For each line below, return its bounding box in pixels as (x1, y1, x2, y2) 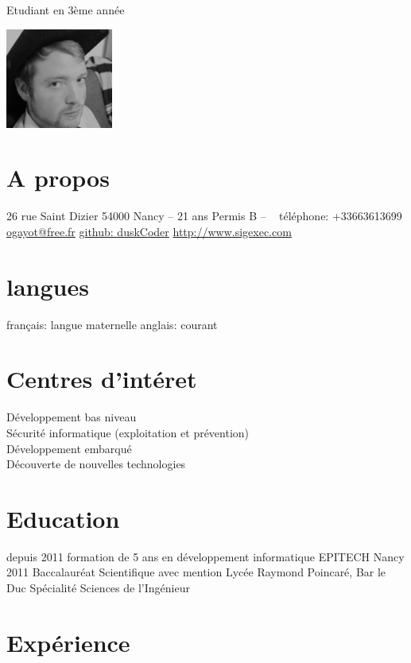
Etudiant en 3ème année (6, 2, 125, 17)
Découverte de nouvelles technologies (6, 456, 186, 472)
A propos (6, 161, 110, 194)
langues (6, 269, 89, 302)
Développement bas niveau (6, 409, 137, 425)
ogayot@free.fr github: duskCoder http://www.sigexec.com (6, 223, 292, 239)
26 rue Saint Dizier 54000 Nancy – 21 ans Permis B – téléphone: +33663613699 (6, 207, 402, 224)
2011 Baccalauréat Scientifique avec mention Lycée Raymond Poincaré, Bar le (6, 564, 386, 580)
